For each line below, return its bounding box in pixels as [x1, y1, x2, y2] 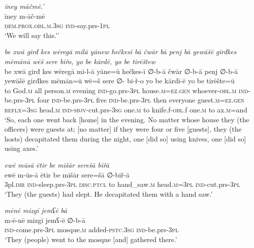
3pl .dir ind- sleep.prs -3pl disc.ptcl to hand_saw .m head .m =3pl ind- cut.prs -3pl [4, 179, 240, 189]
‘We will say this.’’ [4, 30, 59, 40]
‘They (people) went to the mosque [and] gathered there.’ [4, 234, 177, 245]
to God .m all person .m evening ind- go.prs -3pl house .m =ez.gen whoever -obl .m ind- [4, 85, 251, 95]
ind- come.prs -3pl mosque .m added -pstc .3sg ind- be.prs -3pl [4, 224, 179, 235]
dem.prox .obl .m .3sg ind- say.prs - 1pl [4, 20, 110, 31]
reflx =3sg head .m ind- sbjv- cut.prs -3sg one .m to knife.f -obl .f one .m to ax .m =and [4, 104, 248, 114]
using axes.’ [4, 143, 39, 153]
